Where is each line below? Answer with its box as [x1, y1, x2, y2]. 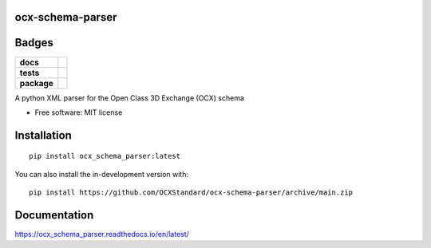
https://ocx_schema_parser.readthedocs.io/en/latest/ [14, 230, 189, 239]
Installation [14, 128, 72, 142]
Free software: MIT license [34, 108, 123, 117]
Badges [14, 36, 53, 49]
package [19, 77, 53, 89]
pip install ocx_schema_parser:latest [29, 152, 181, 161]
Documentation [14, 208, 94, 222]
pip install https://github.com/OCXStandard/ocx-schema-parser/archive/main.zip [29, 188, 354, 197]
